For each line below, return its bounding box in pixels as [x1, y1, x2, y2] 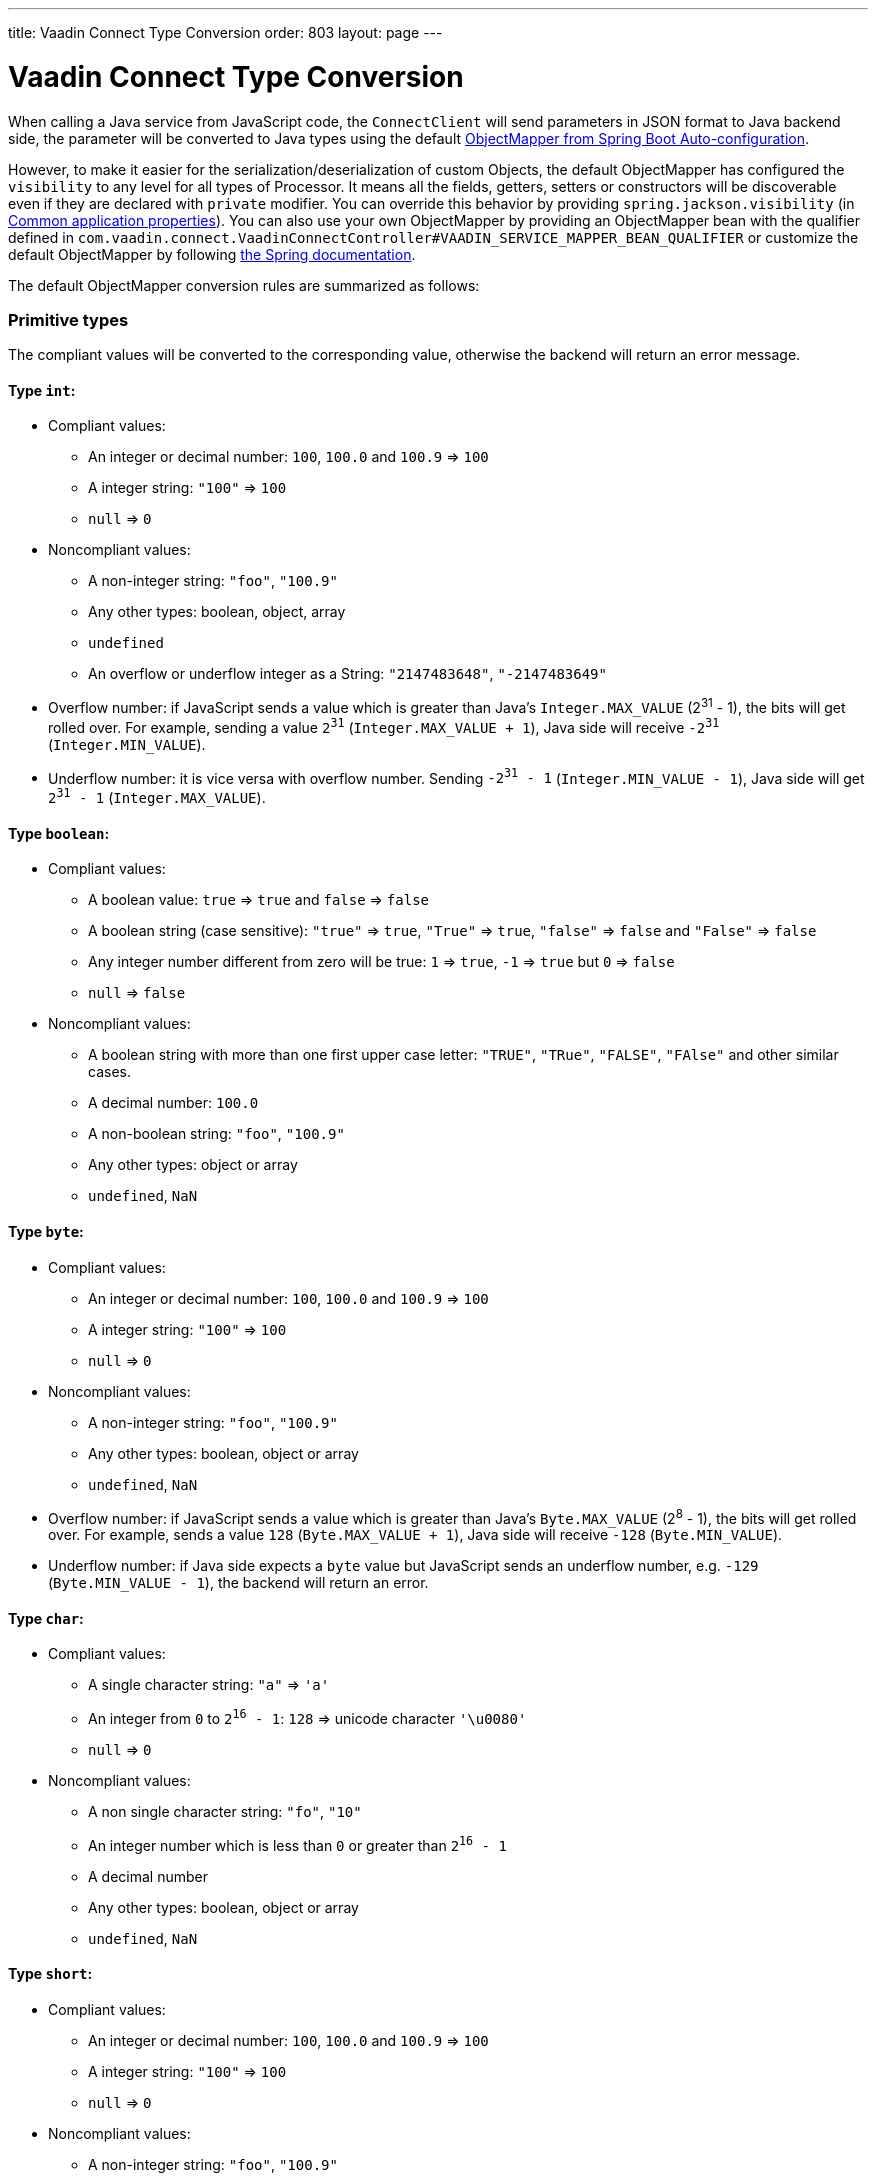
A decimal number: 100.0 [88, 1094, 259, 1112]
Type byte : [8, 1222, 84, 1240]
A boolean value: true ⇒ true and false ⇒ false [88, 891, 429, 909]
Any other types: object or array [88, 1156, 298, 1174]
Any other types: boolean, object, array [88, 603, 346, 621]
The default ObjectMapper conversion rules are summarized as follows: [8, 276, 480, 294]
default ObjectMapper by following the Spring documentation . [8, 245, 416, 263]
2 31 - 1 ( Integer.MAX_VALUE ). [48, 786, 266, 807]
